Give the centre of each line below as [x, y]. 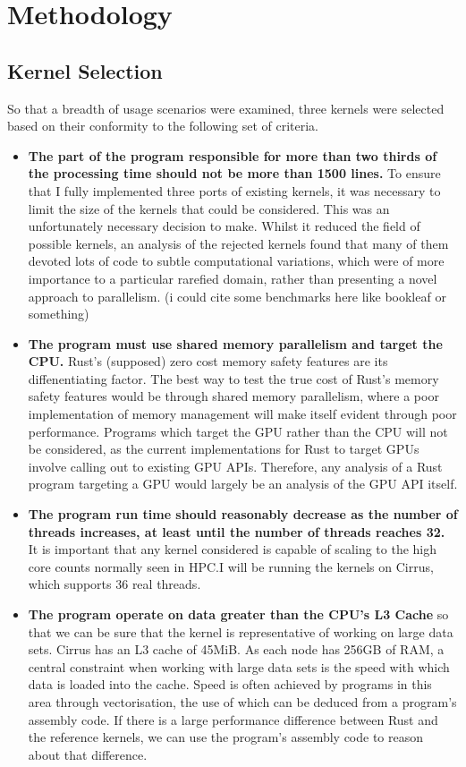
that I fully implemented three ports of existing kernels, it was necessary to [234, 190]
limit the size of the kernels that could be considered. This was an [209, 208]
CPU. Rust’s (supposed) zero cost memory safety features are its [208, 361]
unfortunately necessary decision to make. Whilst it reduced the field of [224, 226]
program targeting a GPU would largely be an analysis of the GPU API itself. [243, 484]
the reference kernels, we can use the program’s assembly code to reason [226, 737]
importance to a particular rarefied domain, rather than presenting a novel [233, 278]
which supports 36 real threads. [114, 584]
